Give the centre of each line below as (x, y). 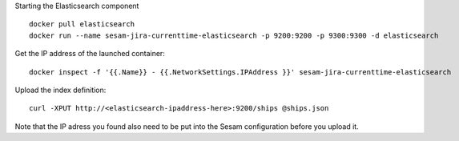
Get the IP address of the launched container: (90, 54)
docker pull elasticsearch (82, 24)
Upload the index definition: (60, 90)
